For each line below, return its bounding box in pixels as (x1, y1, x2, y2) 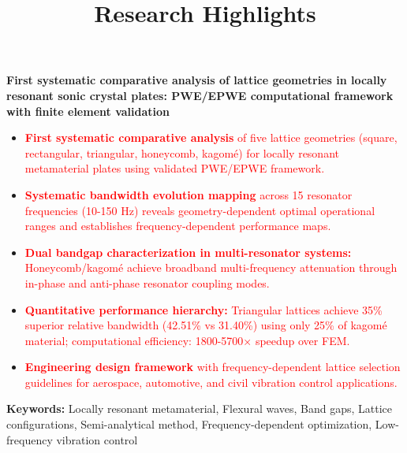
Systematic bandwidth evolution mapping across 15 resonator (24, 186, 353, 202)
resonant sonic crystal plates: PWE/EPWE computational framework (6, 87, 394, 103)
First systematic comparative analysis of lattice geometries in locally (6, 72, 387, 88)
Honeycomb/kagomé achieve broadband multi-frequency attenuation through (24, 259, 398, 276)
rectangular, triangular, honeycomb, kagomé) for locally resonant (24, 144, 339, 161)
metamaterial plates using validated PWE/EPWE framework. (24, 160, 325, 176)
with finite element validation (6, 102, 170, 119)
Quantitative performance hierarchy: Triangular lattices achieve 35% (24, 301, 383, 317)
